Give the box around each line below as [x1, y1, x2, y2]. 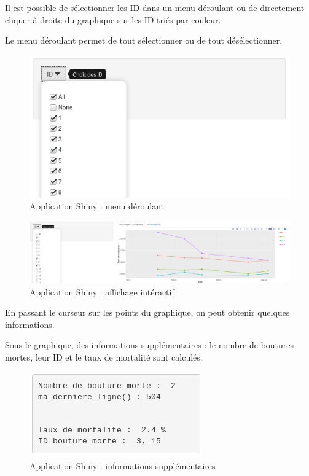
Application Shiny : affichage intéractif [29, 285, 174, 298]
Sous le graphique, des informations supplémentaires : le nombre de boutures [5, 338, 294, 351]
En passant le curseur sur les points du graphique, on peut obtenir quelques [5, 306, 290, 319]
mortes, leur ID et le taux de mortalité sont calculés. [5, 350, 203, 363]
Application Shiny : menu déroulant [29, 200, 165, 213]
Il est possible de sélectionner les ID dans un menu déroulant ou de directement [5, 1, 305, 14]
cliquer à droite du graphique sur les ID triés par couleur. [5, 13, 221, 26]
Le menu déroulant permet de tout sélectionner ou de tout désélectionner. [5, 34, 283, 47]
